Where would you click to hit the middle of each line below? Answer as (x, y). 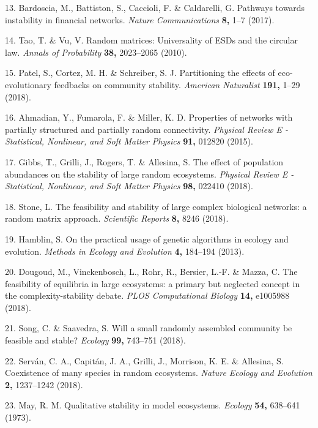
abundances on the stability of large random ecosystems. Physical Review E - (150, 174)
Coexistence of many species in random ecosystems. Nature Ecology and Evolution (159, 373)
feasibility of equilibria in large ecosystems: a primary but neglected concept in (153, 283)
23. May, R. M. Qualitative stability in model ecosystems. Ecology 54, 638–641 (153, 405)
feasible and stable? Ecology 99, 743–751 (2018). (95, 340)
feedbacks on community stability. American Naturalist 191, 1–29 (177, 84)
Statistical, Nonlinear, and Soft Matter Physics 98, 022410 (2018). (129, 186)
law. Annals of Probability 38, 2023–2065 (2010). (96, 52)
